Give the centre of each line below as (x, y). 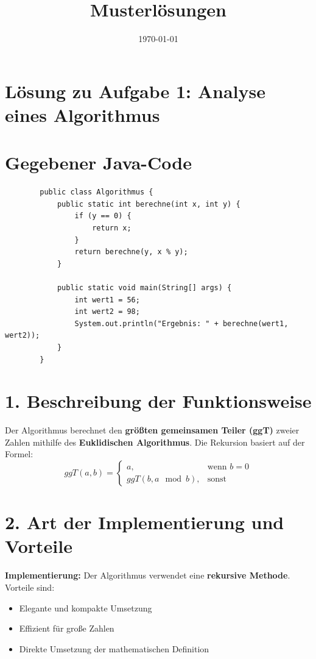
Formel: (19, 454)
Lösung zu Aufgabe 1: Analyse (135, 91)
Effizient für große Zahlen (67, 628)
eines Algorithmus (83, 114)
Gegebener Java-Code (98, 162)
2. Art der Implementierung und (145, 522)
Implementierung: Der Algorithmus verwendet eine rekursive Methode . (148, 575)
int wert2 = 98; (107, 312)
